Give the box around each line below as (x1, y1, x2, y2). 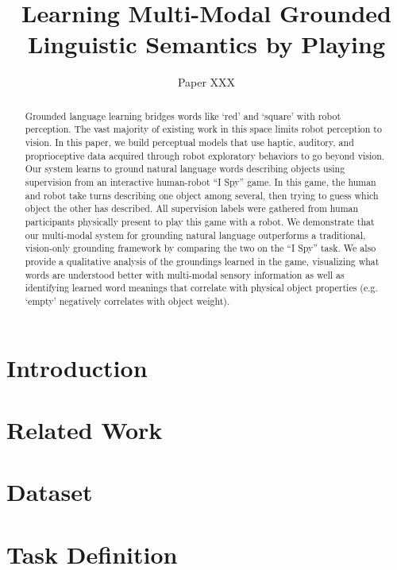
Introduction (6, 351, 148, 383)
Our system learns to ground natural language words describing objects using (25, 162, 345, 175)
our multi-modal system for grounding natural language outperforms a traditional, (25, 228, 366, 241)
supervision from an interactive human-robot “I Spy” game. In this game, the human (25, 175, 376, 188)
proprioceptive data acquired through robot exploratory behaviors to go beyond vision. (25, 148, 385, 162)
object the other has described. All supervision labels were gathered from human (25, 202, 359, 215)
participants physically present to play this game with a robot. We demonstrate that (25, 214, 375, 228)
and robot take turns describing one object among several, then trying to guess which (25, 188, 379, 202)
